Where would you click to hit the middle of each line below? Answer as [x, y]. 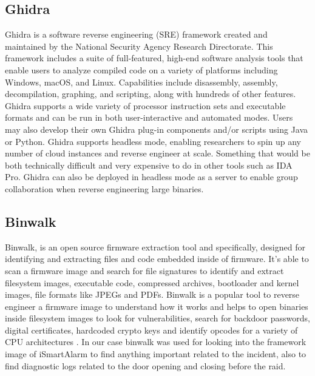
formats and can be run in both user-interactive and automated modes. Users [149, 117]
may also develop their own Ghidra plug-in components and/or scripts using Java [157, 129]
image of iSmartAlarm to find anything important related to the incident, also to [156, 354]
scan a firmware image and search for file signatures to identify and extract [144, 270]
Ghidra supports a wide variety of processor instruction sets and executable [145, 105]
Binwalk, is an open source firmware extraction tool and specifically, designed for [155, 247]
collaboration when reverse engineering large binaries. [104, 188]
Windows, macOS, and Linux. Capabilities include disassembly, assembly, [141, 82]
